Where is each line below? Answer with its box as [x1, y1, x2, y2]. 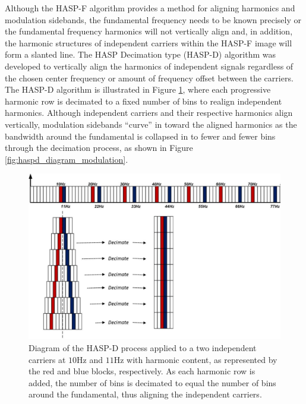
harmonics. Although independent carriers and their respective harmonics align [5, 106, 293, 119]
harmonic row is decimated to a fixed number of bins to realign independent [5, 94, 282, 107]
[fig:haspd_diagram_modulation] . [5, 153, 128, 165]
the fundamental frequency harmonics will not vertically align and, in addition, [5, 25, 293, 37]
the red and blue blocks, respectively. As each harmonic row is [29, 365, 255, 377]
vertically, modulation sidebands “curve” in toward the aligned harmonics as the [5, 118, 297, 130]
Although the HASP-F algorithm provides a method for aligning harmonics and [5, 2, 295, 14]
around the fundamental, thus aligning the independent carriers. [29, 388, 262, 400]
